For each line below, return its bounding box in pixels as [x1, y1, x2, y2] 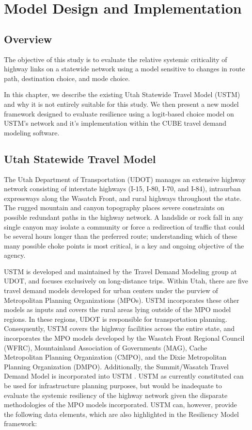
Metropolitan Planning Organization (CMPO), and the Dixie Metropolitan [4, 352, 227, 362]
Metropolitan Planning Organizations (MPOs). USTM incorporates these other [4, 295, 239, 305]
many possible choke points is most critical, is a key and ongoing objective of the [4, 240, 244, 250]
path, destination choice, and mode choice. [4, 73, 130, 83]
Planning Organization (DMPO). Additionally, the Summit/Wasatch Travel [4, 361, 229, 371]
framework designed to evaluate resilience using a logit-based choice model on [4, 108, 234, 118]
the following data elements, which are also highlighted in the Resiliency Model [4, 409, 239, 419]
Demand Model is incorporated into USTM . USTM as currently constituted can [4, 371, 244, 381]
